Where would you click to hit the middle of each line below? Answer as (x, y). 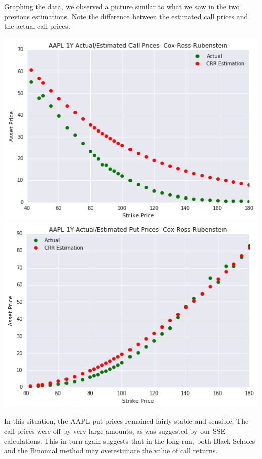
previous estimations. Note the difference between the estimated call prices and (126, 16)
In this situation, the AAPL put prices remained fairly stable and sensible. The (126, 421)
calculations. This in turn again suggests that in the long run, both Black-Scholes (130, 441)
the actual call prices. (37, 26)
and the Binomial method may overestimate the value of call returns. (111, 451)
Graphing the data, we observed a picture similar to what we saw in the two (122, 6)
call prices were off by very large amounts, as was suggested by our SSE (115, 431)
